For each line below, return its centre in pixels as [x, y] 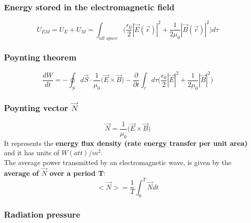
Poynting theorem [40, 57]
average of [22, 173]
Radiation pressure [42, 214]
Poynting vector [36, 107]
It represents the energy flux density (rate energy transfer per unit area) [126, 143]
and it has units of [32, 153]
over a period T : [78, 173]
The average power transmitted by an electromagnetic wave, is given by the [118, 162]
